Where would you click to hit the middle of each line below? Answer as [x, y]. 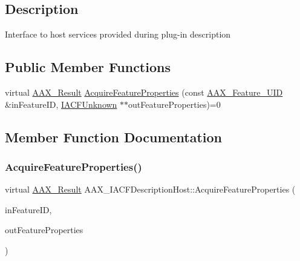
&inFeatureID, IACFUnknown [61, 104]
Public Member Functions [88, 67]
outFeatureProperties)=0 [174, 104]
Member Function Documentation [114, 137]
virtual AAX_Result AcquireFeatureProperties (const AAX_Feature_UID [144, 92]
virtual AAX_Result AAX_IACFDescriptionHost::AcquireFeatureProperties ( [150, 189]
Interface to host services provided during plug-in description [118, 34]
